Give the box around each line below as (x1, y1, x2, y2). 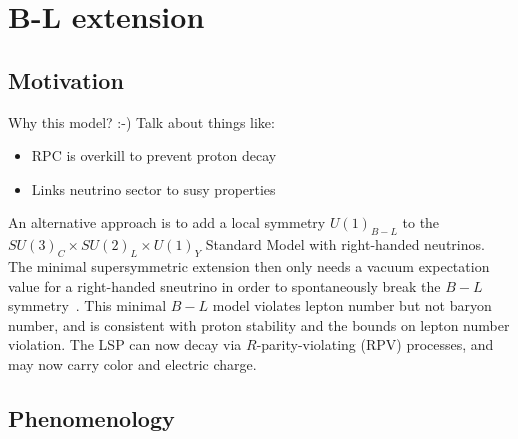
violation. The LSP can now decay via (8, 334, 242, 355)
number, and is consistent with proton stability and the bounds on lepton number (8, 314, 510, 335)
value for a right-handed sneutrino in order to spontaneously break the (8, 275, 441, 296)
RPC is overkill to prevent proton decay (31, 145, 277, 166)
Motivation (8, 64, 124, 95)
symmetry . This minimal (8, 295, 167, 316)
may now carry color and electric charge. (8, 353, 257, 374)
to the (402, 212, 440, 233)
